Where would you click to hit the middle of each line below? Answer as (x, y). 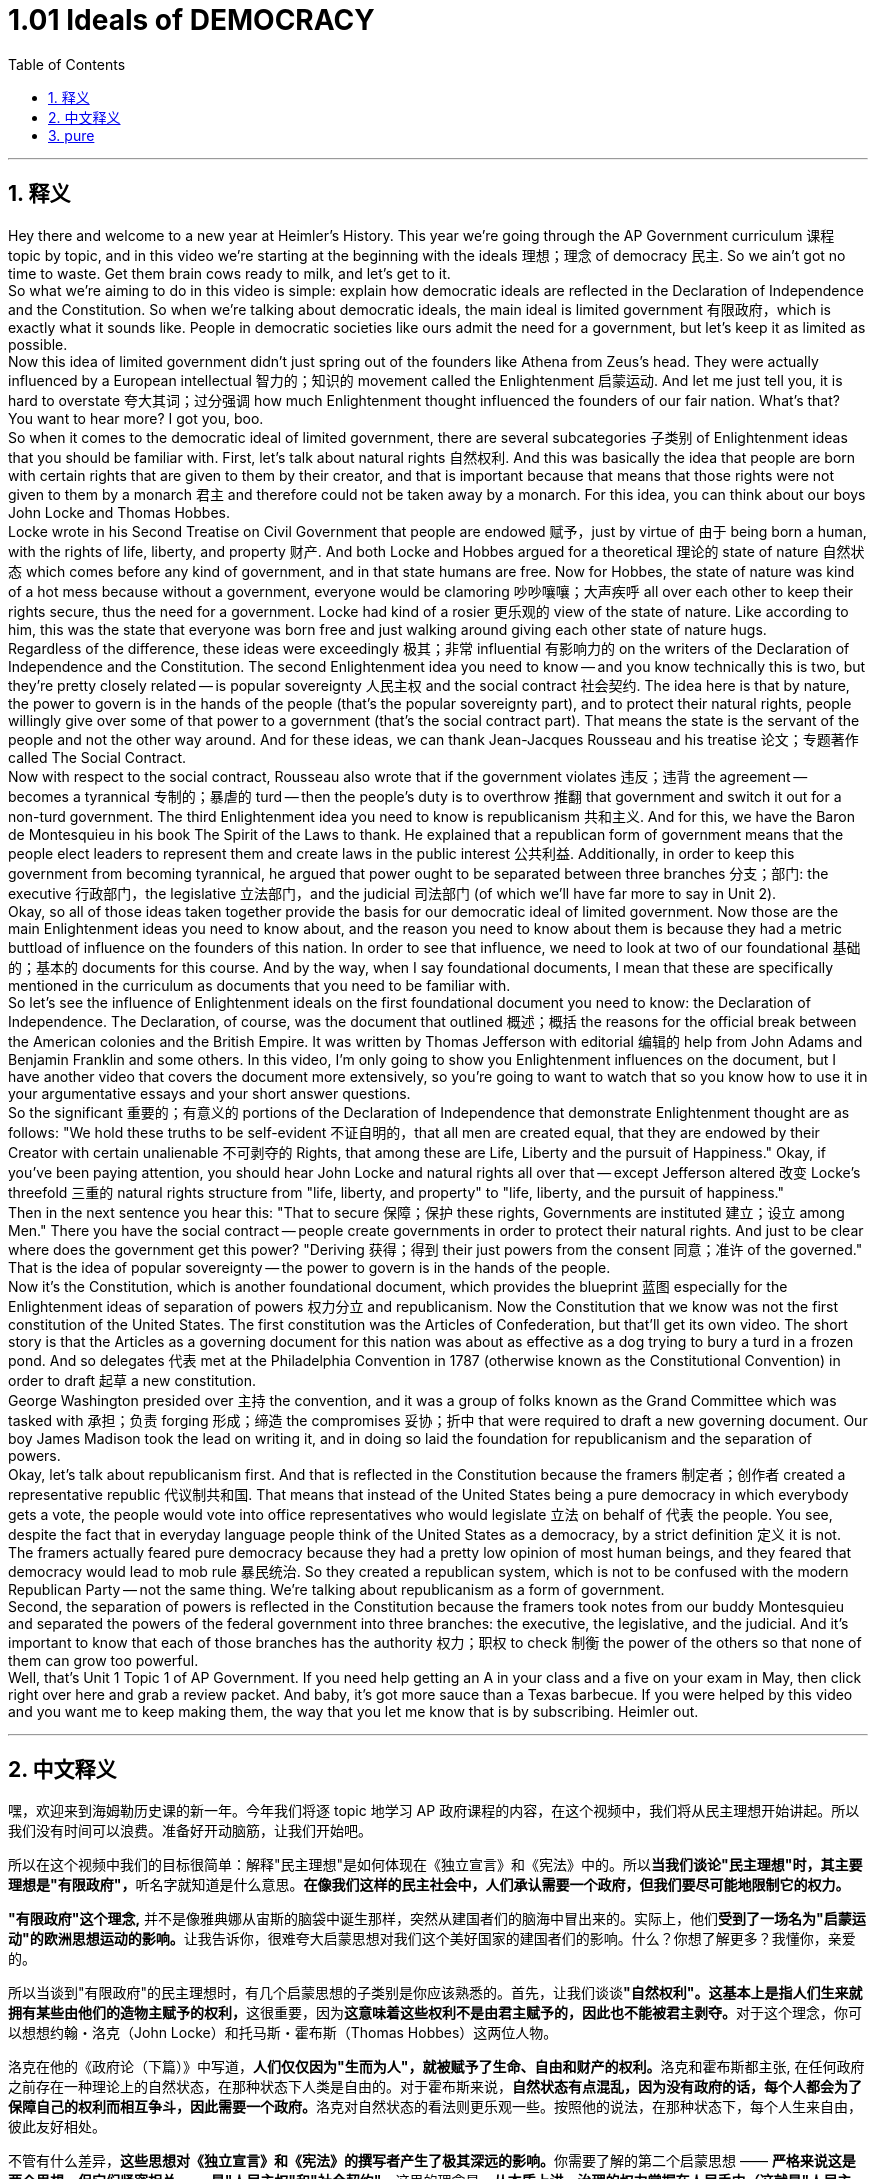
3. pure (71, 135)
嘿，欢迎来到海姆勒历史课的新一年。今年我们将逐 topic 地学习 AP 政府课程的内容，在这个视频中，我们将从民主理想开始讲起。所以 (434, 1811)
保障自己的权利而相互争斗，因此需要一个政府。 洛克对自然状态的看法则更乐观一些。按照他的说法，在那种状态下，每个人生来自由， (435, 2107)
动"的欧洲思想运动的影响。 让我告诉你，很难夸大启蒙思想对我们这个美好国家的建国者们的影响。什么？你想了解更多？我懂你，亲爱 (432, 1939)
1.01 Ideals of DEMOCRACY (191, 20)
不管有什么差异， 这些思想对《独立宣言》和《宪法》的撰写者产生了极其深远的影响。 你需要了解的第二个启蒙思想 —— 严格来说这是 (432, 2161)
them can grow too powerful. (103, 1660)
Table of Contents (67, 64)
